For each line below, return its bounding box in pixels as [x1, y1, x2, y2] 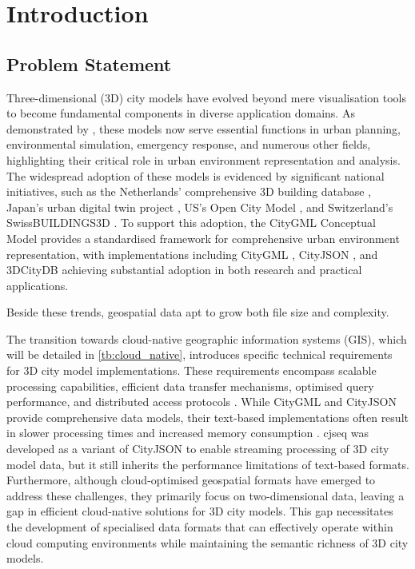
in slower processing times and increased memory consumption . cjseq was [6, 424, 369, 441]
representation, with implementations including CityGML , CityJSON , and [6, 245, 378, 262]
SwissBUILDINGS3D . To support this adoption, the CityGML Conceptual [6, 214, 377, 231]
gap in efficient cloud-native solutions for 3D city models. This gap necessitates [6, 503, 393, 519]
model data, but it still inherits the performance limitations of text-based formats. [6, 456, 409, 472]
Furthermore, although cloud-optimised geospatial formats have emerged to [6, 472, 376, 488]
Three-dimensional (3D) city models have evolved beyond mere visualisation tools [6, 89, 406, 105]
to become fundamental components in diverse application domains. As [6, 105, 355, 121]
